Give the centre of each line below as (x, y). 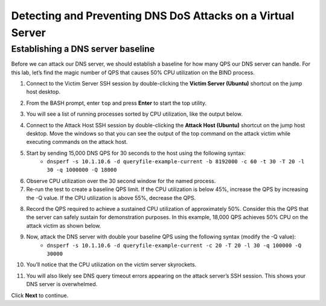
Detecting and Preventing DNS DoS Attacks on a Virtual (153, 16)
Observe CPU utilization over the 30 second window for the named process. (121, 181)
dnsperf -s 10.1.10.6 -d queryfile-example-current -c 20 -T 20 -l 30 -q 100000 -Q (174, 245)
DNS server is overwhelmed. (62, 284)
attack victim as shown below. (64, 225)
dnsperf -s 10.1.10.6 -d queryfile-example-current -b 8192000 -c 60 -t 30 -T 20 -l (176, 162)
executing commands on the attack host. (77, 142)
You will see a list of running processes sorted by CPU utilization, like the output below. (134, 114)
